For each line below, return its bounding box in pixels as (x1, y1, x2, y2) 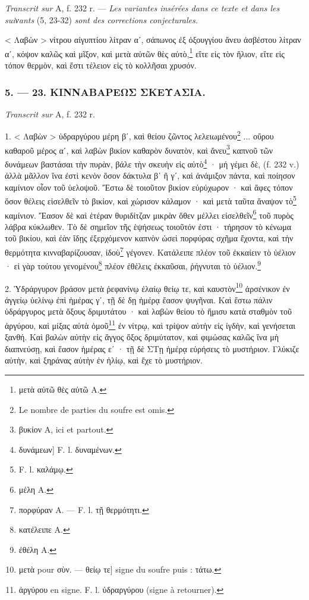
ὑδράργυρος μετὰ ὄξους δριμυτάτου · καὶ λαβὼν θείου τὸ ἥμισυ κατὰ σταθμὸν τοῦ (5, 305, 292, 318)
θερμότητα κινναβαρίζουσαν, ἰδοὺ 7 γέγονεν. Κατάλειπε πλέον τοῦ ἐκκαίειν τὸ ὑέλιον (5, 244, 296, 258)
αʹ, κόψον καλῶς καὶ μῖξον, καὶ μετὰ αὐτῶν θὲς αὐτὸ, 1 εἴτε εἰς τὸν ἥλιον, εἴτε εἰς (5, 45, 285, 60)
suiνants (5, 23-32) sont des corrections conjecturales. (5, 13, 198, 26)
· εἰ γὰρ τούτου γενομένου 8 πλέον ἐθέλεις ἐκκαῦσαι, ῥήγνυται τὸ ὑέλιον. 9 (5, 258, 261, 272)
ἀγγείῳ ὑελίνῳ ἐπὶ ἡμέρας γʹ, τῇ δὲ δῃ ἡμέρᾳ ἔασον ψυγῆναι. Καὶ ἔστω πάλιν (5, 293, 273, 306)
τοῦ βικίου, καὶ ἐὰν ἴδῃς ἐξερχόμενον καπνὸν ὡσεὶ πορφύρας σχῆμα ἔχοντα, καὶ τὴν (5, 232, 294, 244)
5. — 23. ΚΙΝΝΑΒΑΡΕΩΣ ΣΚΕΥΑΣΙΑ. (5, 84, 206, 99)
